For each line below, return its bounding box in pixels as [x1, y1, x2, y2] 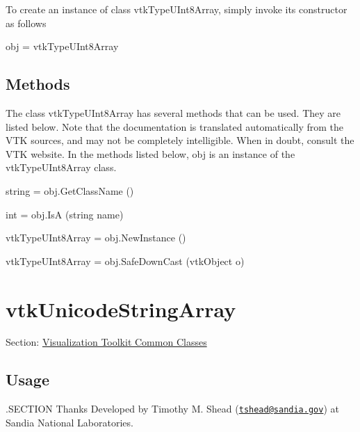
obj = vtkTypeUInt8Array [6, 39, 119, 54]
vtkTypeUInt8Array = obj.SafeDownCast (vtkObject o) [6, 253, 245, 268]
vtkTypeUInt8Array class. [6, 160, 117, 175]
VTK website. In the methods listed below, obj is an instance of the [6, 146, 295, 161]
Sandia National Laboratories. [6, 415, 133, 429]
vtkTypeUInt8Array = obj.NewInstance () [6, 230, 186, 245]
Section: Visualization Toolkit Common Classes [6, 335, 207, 349]
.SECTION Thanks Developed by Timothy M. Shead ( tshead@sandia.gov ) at [6, 401, 339, 416]
